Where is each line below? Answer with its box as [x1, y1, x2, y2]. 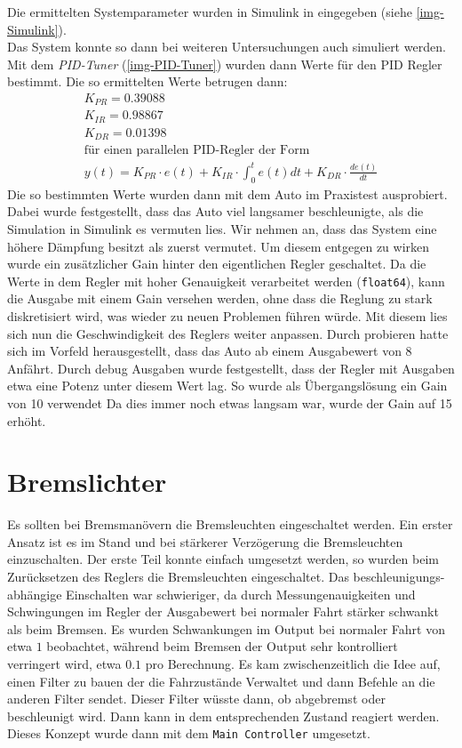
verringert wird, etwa [7, 655, 122, 673]
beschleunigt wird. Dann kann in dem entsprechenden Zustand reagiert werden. [7, 706, 440, 725]
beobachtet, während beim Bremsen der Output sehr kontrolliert [46, 637, 398, 656]
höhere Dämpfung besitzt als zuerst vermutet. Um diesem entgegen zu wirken [7, 237, 430, 255]
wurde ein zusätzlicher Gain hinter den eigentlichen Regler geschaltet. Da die [7, 254, 426, 273]
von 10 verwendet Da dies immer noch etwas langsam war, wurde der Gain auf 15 [7, 393, 452, 412]
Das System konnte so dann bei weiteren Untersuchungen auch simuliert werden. [7, 37, 446, 56]
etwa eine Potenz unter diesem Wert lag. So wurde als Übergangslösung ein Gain [7, 376, 448, 395]
